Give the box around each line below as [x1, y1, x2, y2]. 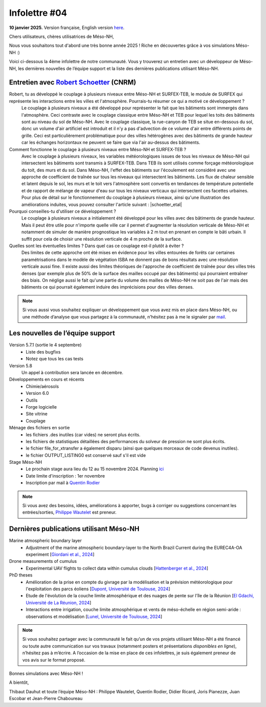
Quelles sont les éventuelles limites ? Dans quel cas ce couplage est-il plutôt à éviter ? [9, 243, 184, 249]
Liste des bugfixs [26, 349, 61, 354]
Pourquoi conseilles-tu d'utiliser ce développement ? [9, 208, 116, 214]
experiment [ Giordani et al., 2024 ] [26, 551, 95, 557]
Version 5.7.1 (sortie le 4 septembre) [9, 342, 82, 348]
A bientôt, [9, 679, 29, 685]
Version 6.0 [26, 390, 49, 396]
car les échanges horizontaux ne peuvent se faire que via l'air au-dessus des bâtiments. [21, 139, 200, 145]
